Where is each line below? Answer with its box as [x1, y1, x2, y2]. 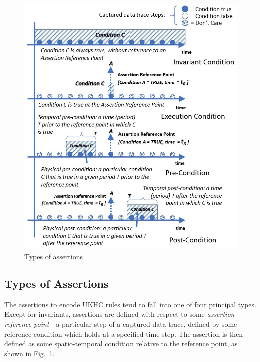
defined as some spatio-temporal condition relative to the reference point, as [4, 338, 238, 349]
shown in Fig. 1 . [4, 348, 55, 358]
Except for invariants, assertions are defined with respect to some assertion [4, 309, 235, 319]
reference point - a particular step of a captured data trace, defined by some [4, 319, 237, 329]
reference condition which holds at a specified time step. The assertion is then [4, 328, 243, 339]
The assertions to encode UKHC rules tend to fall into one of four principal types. [4, 299, 256, 309]
